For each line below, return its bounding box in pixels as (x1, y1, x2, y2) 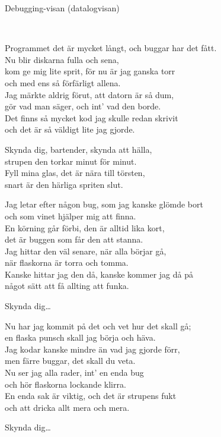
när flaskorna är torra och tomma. (5, 256, 129, 269)
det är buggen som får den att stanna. (5, 233, 143, 246)
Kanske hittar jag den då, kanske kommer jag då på (5, 268, 193, 280)
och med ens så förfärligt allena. (5, 76, 121, 89)
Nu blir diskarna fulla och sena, (5, 53, 119, 65)
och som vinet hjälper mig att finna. (5, 209, 136, 222)
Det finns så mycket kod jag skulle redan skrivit (5, 111, 178, 124)
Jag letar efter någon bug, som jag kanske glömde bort (5, 198, 203, 210)
